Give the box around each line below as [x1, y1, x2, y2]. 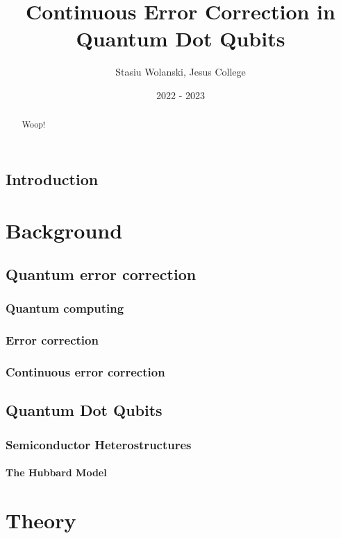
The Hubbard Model [6, 465, 107, 480]
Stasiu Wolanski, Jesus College [115, 64, 246, 79]
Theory [6, 506, 76, 535]
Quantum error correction [6, 263, 197, 285]
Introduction [6, 168, 99, 189]
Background [6, 216, 123, 244]
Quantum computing [6, 300, 124, 317]
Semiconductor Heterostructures [6, 435, 192, 453]
